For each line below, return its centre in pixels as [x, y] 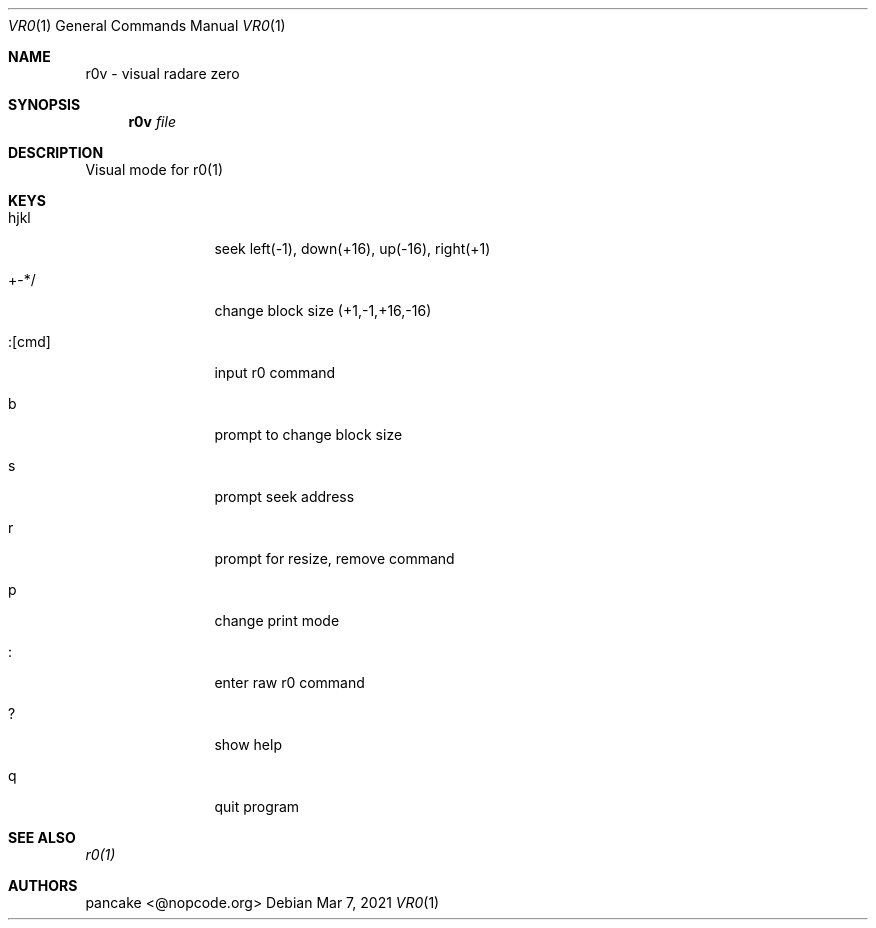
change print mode [277, 620]
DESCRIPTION [56, 152]
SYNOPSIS [44, 104]
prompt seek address [284, 496]
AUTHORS [43, 885]
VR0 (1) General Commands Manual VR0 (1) [147, 25]
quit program [257, 806]
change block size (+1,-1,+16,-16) [323, 310]
